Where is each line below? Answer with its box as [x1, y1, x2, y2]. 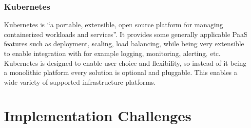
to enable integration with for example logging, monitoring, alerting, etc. [4, 48, 221, 58]
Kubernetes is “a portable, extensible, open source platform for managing [4, 19, 223, 30]
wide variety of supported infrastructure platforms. [4, 76, 156, 87]
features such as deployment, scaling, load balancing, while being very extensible [4, 38, 244, 49]
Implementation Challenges [4, 105, 192, 125]
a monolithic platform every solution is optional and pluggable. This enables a [4, 67, 237, 77]
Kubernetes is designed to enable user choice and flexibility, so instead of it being [4, 57, 247, 68]
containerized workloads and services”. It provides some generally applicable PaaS [4, 29, 248, 39]
